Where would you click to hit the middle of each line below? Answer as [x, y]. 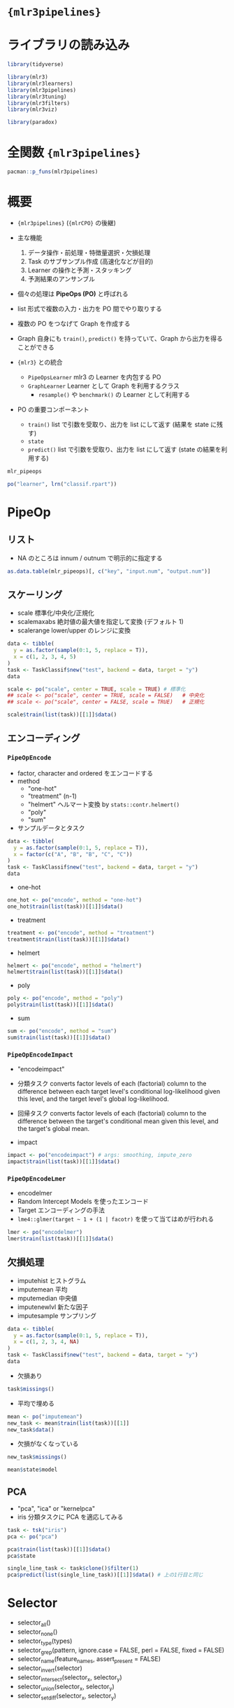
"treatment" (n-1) [52, 796]
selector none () [37, 1632]
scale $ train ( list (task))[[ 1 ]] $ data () [62, 715]
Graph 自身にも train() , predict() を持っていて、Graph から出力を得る [120, 338]
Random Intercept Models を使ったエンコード [83, 1202]
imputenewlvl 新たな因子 [53, 1307]
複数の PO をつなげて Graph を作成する [74, 323]
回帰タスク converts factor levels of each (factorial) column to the [112, 1113]
